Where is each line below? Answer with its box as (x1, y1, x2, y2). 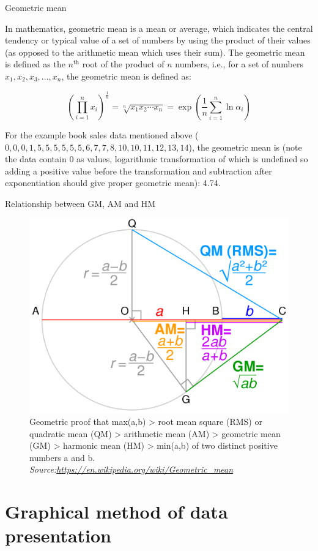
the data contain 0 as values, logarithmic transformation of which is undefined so (5, 152, 308, 165)
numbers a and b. (29, 451, 95, 463)
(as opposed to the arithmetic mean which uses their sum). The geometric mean (5, 45, 305, 58)
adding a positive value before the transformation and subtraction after (5, 164, 272, 177)
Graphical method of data (5, 499, 228, 524)
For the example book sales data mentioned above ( (5, 128, 199, 141)
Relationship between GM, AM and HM (5, 197, 156, 209)
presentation (5, 523, 111, 548)
